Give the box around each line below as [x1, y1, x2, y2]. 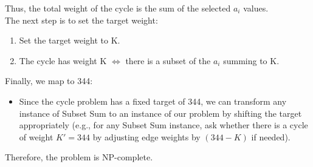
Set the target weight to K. [19, 34, 120, 47]
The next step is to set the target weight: [5, 13, 158, 26]
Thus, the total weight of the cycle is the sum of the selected [5, 2, 231, 14]
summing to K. [223, 54, 280, 67]
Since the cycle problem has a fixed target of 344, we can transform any [19, 94, 287, 107]
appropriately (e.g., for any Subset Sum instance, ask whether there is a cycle [19, 119, 308, 131]
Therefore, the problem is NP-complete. [5, 151, 153, 163]
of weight [19, 130, 53, 143]
